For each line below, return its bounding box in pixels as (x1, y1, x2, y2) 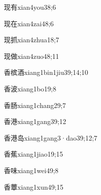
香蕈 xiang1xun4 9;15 (4, 181, 63, 192)
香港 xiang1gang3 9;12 (4, 116, 66, 126)
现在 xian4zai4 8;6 (4, 18, 54, 28)
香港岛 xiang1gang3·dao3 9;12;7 (4, 132, 98, 142)
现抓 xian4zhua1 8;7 (4, 35, 59, 45)
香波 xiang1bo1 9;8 (4, 83, 57, 93)
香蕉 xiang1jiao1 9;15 (4, 149, 63, 159)
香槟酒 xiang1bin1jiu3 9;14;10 (4, 67, 88, 77)
